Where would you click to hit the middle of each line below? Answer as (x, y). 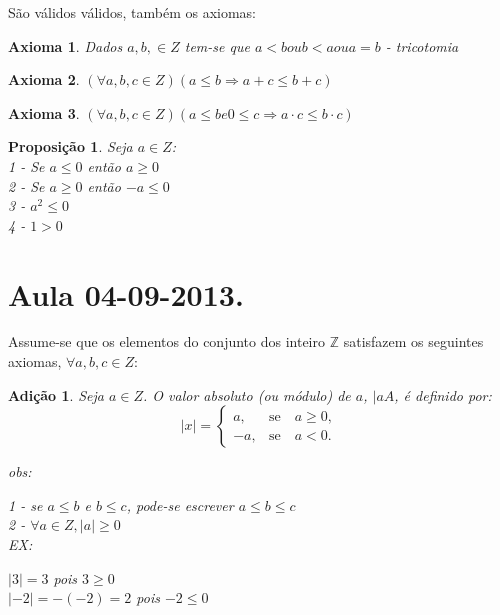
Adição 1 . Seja (56, 394)
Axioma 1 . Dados (65, 45)
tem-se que (217, 45)
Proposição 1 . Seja (70, 146)
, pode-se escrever (180, 504)
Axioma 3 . (44, 112)
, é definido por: (443, 394)
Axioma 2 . (44, 79)
